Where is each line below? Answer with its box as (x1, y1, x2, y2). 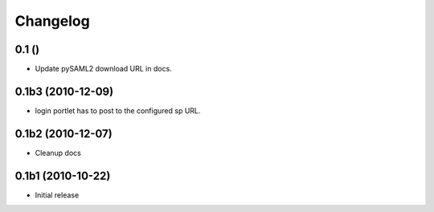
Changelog (14, 12, 90, 30)
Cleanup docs (35, 148, 82, 157)
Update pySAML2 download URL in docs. (35, 64, 172, 74)
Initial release (35, 190, 80, 200)
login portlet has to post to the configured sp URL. (35, 105, 201, 116)
